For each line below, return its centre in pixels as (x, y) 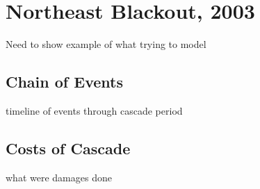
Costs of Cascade (68, 148)
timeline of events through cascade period (94, 110)
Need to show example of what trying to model (106, 44)
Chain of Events (64, 82)
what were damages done (59, 177)
